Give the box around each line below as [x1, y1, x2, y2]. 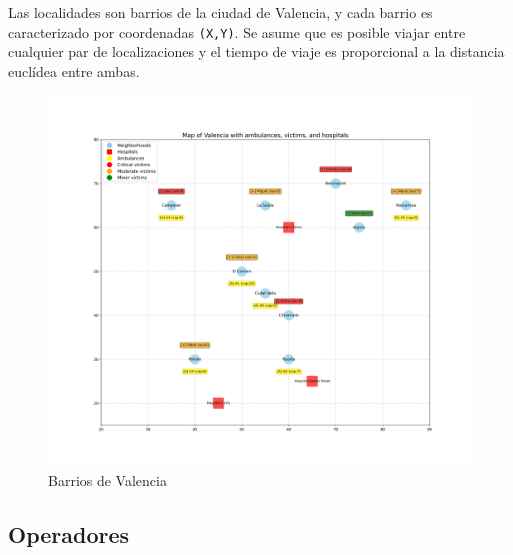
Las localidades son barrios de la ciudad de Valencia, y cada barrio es [8, 2, 433, 22]
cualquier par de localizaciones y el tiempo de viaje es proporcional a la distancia [8, 41, 505, 62]
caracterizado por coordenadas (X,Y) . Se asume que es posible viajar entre [8, 21, 466, 42]
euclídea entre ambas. [8, 60, 140, 81]
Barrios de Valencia [48, 470, 167, 491]
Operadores [8, 519, 130, 550]
